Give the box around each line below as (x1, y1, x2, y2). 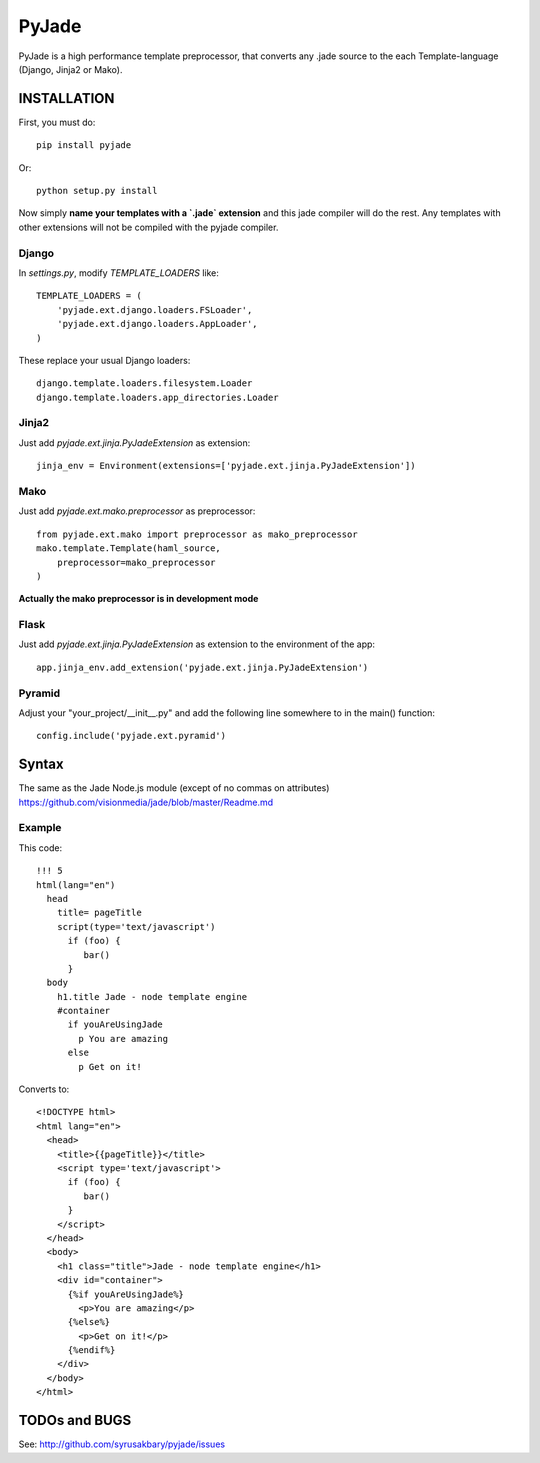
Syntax (18, 756, 64, 773)
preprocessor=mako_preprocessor (56, 556, 216, 568)
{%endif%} (67, 1345, 116, 1356)
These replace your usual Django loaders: (18, 354, 191, 366)
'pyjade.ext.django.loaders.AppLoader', (56, 318, 259, 330)
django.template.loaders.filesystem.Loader (36, 378, 253, 389)
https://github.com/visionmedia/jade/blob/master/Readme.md (18, 796, 274, 808)
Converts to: (18, 1083, 70, 1095)
